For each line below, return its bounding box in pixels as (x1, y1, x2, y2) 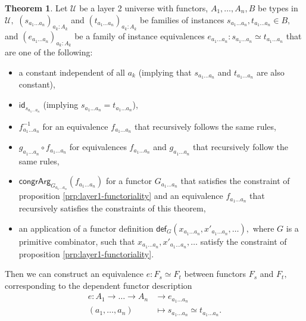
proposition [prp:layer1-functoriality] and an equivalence (18, 189, 223, 202)
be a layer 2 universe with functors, (79, 2, 208, 14)
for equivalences (69, 141, 127, 153)
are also (256, 66, 285, 78)
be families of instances (140, 13, 224, 26)
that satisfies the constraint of (180, 174, 290, 187)
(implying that (138, 66, 192, 78)
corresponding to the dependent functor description (5, 279, 192, 291)
